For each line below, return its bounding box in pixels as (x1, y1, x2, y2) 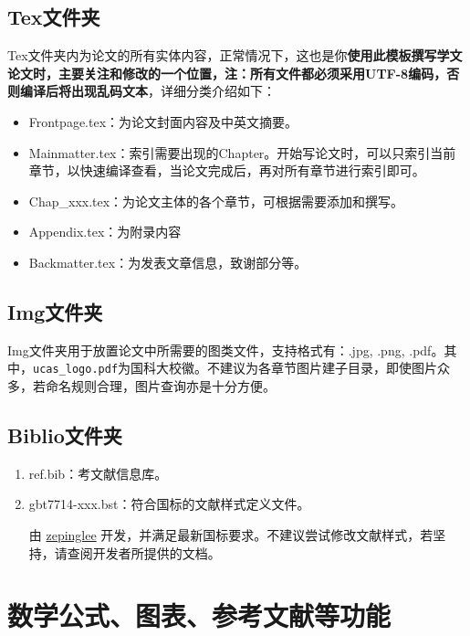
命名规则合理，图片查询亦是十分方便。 (45, 376, 276, 395)
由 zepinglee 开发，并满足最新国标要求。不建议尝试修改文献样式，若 (28, 525, 433, 544)
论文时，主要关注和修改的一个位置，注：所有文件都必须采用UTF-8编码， (7, 63, 447, 82)
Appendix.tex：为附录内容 (28, 222, 182, 241)
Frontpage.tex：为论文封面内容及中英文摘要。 (28, 111, 298, 131)
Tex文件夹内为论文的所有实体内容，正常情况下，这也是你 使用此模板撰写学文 (7, 46, 463, 65)
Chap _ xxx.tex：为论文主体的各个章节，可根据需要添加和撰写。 (28, 191, 404, 210)
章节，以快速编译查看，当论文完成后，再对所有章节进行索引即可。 (28, 161, 425, 180)
